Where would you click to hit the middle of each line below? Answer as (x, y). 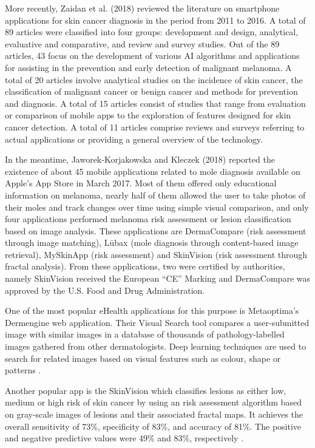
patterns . (23, 370)
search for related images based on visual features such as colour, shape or (143, 358)
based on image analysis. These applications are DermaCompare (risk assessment (156, 230)
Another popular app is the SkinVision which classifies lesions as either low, (146, 390)
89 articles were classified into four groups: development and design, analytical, (152, 32)
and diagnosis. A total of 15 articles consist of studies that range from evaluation (155, 103)
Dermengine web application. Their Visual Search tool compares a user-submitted (157, 322)
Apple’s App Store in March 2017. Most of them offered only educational (141, 183)
